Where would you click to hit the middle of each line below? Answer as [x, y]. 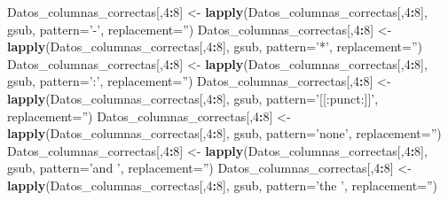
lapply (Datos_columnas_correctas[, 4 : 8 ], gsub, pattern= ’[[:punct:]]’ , [193, 98]
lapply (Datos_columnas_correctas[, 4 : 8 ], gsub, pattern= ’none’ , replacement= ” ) [224, 133]
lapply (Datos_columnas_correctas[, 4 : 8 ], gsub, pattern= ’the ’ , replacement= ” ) [223, 185]
